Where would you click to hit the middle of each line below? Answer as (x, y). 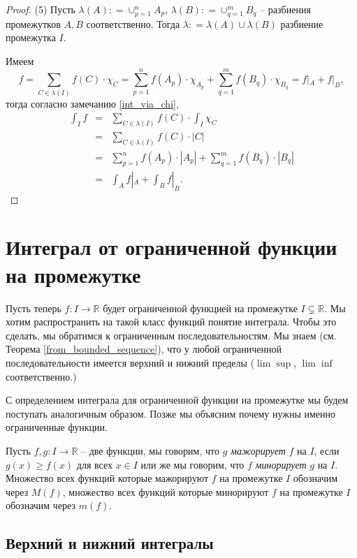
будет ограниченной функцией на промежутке (200, 308)
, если (327, 450)
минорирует (281, 464)
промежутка (31, 37)
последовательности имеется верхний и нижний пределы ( (130, 362)
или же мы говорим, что (192, 464)
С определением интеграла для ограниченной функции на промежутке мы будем (177, 400)
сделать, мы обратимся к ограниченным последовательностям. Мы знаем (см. (171, 335)
